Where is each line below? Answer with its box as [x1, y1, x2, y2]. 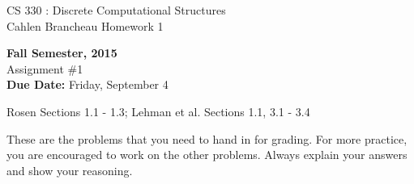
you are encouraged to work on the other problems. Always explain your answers [6, 146, 408, 163]
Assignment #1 [6, 60, 83, 77]
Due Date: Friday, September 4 [6, 76, 169, 93]
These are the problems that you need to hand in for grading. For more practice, [6, 130, 408, 147]
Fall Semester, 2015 [6, 44, 117, 61]
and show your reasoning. [6, 161, 133, 178]
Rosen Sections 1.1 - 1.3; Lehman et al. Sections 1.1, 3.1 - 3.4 [6, 102, 310, 119]
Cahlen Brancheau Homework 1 [6, 17, 164, 34]
